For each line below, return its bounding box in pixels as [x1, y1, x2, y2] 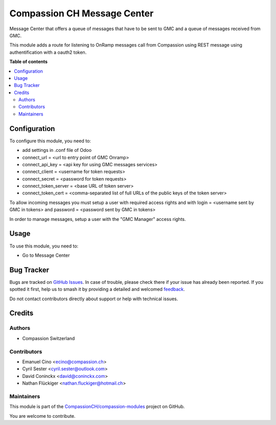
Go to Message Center [22, 252, 70, 258]
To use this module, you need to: [9, 243, 79, 249]
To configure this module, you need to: [9, 138, 91, 144]
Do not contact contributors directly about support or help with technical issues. [9, 296, 178, 302]
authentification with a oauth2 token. [9, 49, 87, 55]
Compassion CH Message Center [9, 8, 154, 19]
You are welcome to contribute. [9, 413, 76, 419]
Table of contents [9, 59, 48, 65]
